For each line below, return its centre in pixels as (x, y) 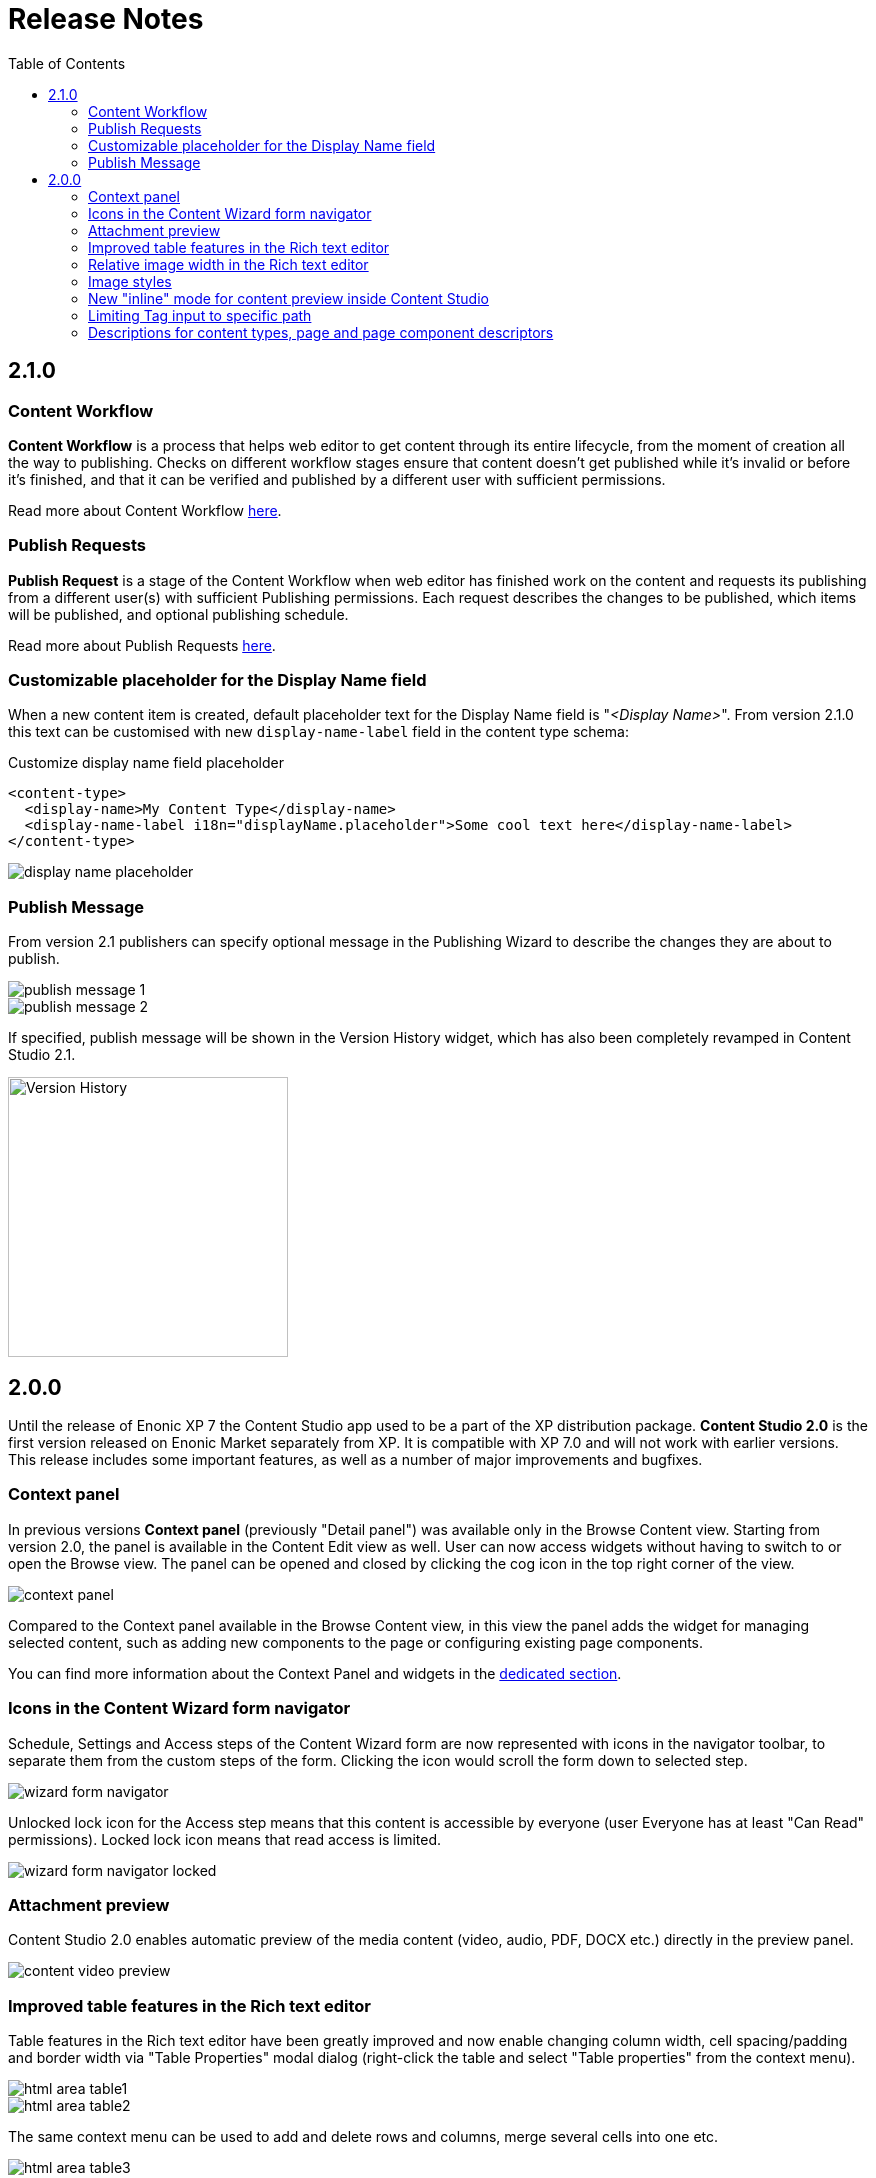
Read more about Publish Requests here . (142, 645)
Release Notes (106, 19)
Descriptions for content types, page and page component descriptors (321, 332)
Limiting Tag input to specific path (200, 315)
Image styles (130, 281)
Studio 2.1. (42, 1055)
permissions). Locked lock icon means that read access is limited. (224, 1839)
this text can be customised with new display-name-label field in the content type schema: (318, 732)
